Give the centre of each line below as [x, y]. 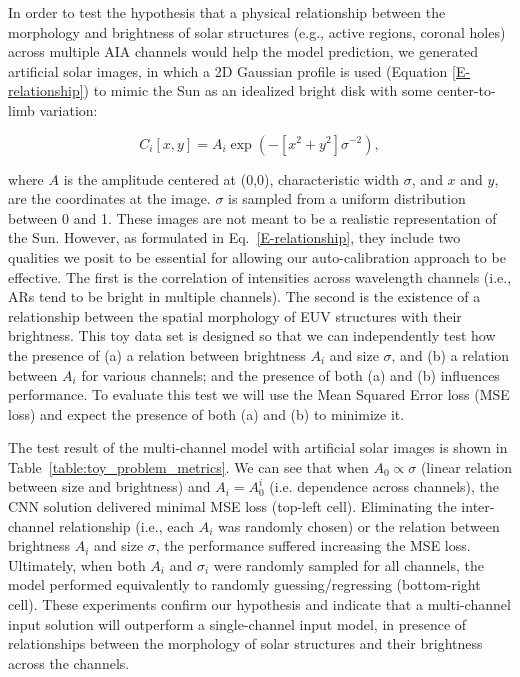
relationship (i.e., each [126, 525]
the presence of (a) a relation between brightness [157, 354]
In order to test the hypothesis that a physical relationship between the [227, 12]
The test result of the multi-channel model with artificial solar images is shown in [258, 447]
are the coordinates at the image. [109, 198]
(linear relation [466, 466]
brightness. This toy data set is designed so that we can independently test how [252, 335]
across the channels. [69, 662]
